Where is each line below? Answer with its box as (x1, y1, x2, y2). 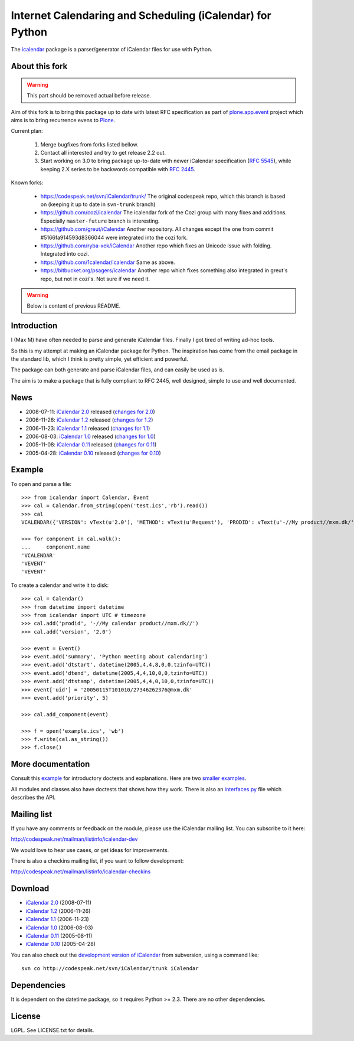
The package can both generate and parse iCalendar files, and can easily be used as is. (11, 366, 224, 373)
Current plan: (11, 128, 44, 135)
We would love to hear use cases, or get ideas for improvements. (11, 846, 169, 853)
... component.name (21, 544, 90, 550)
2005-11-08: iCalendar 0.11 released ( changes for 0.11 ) (25, 441, 157, 448)
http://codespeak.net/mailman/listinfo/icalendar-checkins (11, 868, 151, 875)
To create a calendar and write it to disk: (11, 582, 109, 589)
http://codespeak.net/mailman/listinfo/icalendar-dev (11, 836, 138, 843)
